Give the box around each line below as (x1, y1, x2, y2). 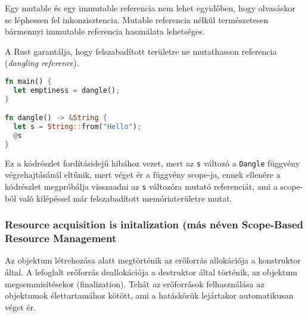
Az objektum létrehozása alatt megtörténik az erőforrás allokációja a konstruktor (5, 254, 301, 266)
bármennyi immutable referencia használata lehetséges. (5, 25, 205, 37)
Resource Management (5, 231, 117, 246)
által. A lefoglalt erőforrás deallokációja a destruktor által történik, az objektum (5, 265, 297, 278)
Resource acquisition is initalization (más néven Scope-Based (5, 217, 304, 232)
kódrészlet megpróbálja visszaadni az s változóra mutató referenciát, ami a (5, 180, 278, 192)
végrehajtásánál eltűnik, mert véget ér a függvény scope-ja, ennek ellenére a (5, 168, 281, 181)
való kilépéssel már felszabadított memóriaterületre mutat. (18, 192, 232, 204)
